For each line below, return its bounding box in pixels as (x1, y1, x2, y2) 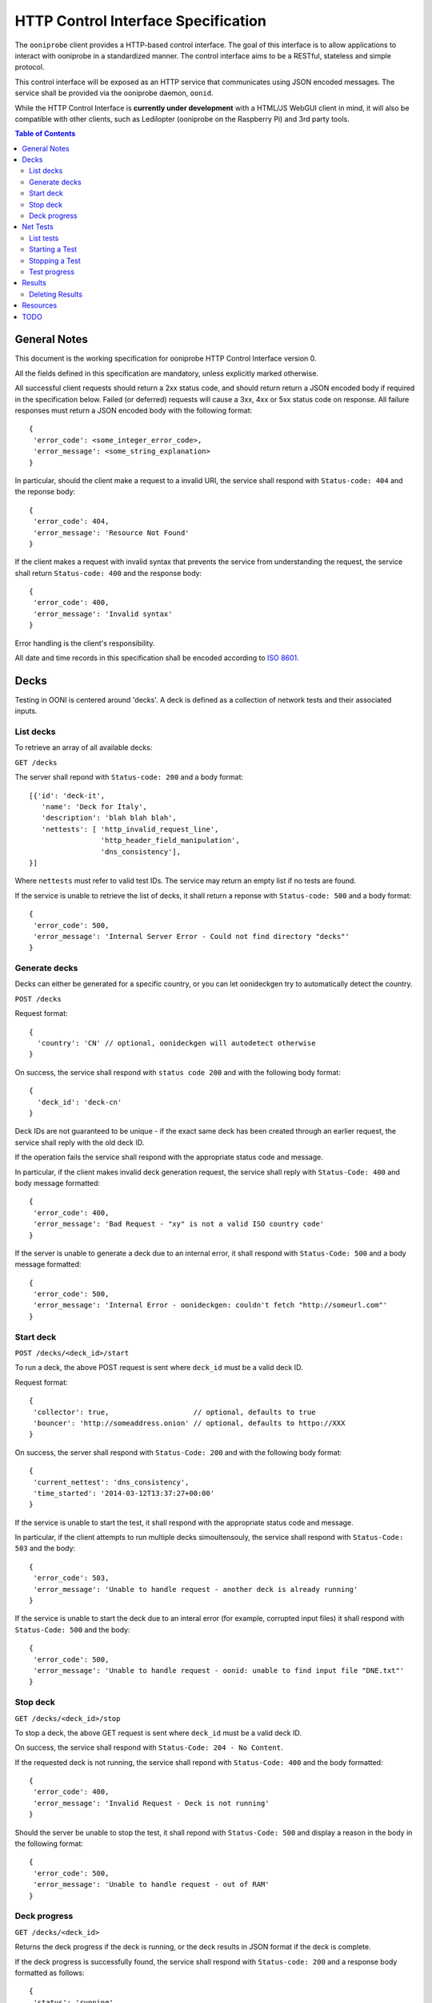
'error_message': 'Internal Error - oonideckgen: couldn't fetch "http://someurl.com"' (33, 1300, 388, 1310)
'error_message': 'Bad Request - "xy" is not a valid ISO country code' (33, 1219, 325, 1229)
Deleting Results (29, 289, 83, 299)
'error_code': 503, (33, 1574, 110, 1582)
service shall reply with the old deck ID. (14, 1138, 145, 1147)
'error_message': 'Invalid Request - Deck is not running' (33, 1799, 270, 1808)
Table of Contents (14, 129, 76, 139)
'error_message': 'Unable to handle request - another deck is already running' (33, 1585, 358, 1594)
